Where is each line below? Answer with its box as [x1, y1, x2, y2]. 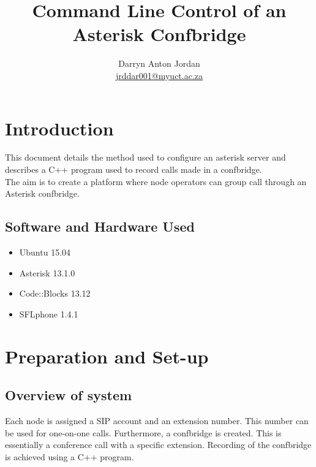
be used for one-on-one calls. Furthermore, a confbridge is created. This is [5, 426, 282, 439]
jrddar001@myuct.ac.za [115, 69, 203, 82]
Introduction [5, 115, 114, 140]
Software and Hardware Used [5, 217, 195, 236]
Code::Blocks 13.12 [19, 287, 91, 300]
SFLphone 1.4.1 [19, 307, 78, 320]
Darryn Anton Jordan [118, 57, 200, 70]
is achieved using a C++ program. [5, 450, 134, 463]
